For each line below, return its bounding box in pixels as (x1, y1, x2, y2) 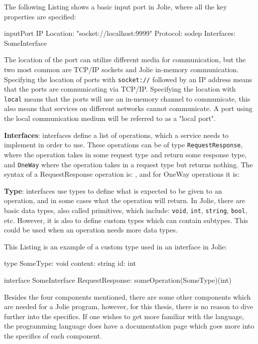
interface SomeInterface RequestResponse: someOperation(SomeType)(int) (4, 274, 232, 285)
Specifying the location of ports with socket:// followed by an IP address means (4, 74, 253, 84)
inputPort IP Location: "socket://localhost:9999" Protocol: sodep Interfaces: (4, 28, 236, 38)
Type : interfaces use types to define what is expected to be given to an (4, 185, 222, 196)
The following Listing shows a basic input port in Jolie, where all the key (4, 1, 227, 11)
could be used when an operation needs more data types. (4, 225, 178, 235)
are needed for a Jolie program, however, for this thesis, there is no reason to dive (4, 301, 254, 312)
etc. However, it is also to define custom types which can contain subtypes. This (4, 215, 249, 225)
